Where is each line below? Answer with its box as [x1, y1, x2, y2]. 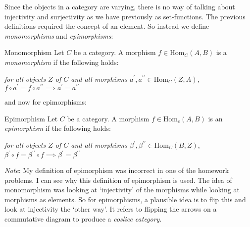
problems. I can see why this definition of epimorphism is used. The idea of [4, 174, 232, 185]
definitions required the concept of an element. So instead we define [4, 21, 209, 31]
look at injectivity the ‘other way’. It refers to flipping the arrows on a [4, 204, 217, 214]
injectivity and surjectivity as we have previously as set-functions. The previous [4, 11, 246, 21]
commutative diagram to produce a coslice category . [4, 214, 162, 224]
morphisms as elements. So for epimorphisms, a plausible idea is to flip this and [4, 194, 246, 204]
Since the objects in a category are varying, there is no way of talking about [4, 1, 235, 11]
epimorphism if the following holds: [4, 123, 111, 133]
